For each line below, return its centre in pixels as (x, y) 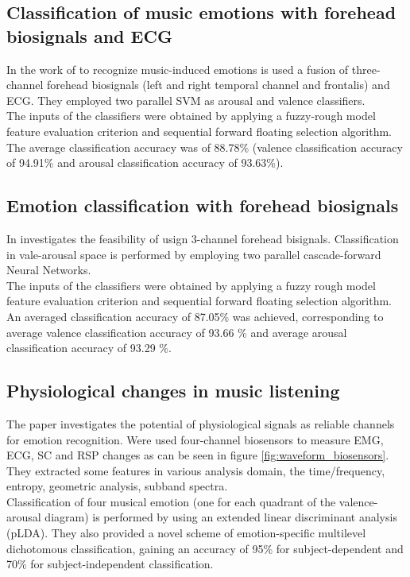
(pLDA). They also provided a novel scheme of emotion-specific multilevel (186, 533)
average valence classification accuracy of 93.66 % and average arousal (177, 332)
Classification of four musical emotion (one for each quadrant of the (171, 501)
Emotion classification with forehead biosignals (203, 205)
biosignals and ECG (89, 35)
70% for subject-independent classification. (110, 564)
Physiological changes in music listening (173, 391)
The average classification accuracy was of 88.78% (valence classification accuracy (205, 147)
